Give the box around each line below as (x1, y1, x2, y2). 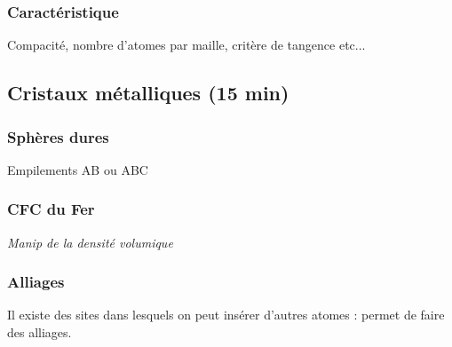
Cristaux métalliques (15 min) (7, 79, 289, 106)
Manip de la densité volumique (7, 233, 173, 251)
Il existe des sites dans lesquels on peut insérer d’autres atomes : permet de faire (7, 305, 445, 324)
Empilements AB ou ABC (7, 160, 148, 178)
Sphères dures (7, 125, 109, 147)
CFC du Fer (7, 198, 95, 220)
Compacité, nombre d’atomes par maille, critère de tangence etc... (7, 35, 366, 54)
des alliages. (7, 323, 72, 342)
